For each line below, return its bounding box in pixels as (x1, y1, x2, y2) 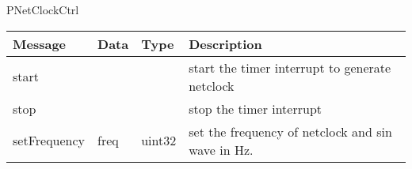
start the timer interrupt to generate (189, 58, 391, 77)
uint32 (141, 131, 177, 150)
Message (13, 34, 67, 53)
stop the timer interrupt (189, 99, 322, 118)
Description (189, 34, 262, 53)
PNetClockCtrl (6, 2, 79, 17)
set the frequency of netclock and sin (189, 122, 392, 141)
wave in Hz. (189, 140, 254, 159)
